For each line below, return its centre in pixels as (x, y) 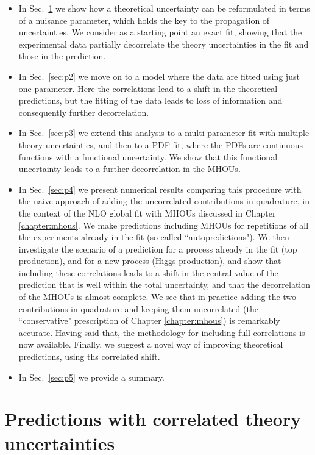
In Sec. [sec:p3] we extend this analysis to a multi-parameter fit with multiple (164, 133)
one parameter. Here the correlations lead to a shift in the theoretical (148, 88)
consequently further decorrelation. (84, 112)
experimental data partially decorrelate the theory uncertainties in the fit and (164, 44)
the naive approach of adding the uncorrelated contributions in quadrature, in (164, 201)
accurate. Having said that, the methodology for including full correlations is (162, 332)
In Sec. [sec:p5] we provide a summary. (91, 377)
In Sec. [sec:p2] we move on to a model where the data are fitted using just (159, 76)
